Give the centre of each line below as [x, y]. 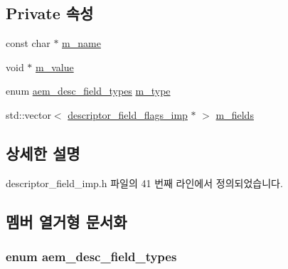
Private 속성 [50, 13]
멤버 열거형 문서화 [66, 221]
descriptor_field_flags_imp [128, 114]
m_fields [235, 114]
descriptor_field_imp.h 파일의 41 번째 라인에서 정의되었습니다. [144, 183]
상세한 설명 [43, 153]
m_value [55, 67]
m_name [81, 43]
